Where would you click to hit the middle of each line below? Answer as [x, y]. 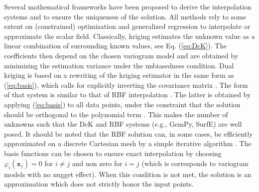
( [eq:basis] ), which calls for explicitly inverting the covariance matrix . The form [126, 85]
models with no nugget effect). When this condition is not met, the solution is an [128, 174]
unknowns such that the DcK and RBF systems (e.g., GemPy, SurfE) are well [123, 124]
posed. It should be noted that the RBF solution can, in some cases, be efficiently [129, 133]
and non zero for [97, 163]
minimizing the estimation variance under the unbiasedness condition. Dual [119, 65]
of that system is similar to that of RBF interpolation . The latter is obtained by [128, 95]
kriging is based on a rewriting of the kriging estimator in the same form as [119, 75]
